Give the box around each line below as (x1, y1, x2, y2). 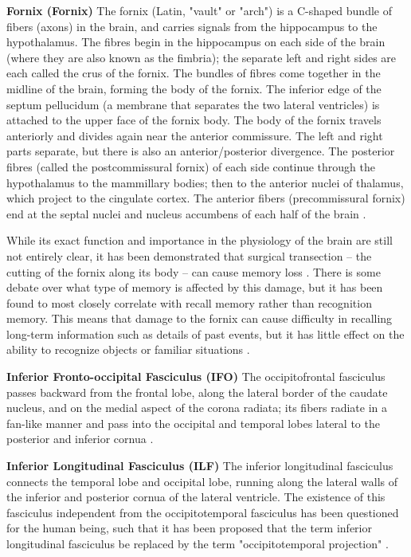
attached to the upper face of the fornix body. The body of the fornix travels (6, 112, 382, 128)
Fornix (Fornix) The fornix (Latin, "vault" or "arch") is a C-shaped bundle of (6, 2, 392, 18)
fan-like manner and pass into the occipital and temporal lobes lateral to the (6, 414, 380, 431)
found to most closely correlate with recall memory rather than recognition (6, 294, 372, 311)
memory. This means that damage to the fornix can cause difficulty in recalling (6, 310, 393, 327)
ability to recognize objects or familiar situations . (6, 341, 250, 358)
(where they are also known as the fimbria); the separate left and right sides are (6, 49, 397, 65)
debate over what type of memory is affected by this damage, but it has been (6, 279, 383, 296)
